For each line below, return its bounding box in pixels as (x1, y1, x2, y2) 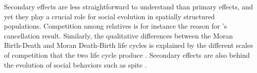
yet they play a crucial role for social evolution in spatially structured (4, 11, 215, 21)
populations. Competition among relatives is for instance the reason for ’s (4, 21, 227, 31)
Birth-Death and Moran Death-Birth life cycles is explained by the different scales (4, 40, 253, 50)
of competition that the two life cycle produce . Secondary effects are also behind (4, 49, 250, 60)
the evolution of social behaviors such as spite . (4, 59, 147, 70)
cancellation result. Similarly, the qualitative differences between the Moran (4, 30, 233, 40)
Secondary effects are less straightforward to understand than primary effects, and (4, 1, 253, 11)
